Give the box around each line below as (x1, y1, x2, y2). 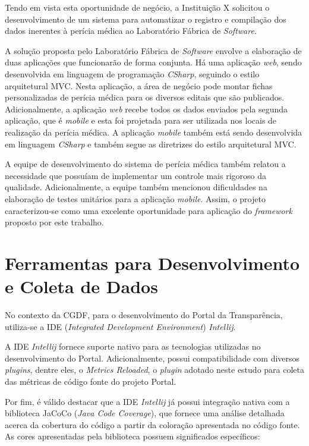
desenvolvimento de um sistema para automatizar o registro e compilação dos (5, 12, 286, 25)
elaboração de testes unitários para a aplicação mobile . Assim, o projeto (5, 192, 266, 205)
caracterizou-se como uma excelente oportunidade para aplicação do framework (5, 204, 292, 216)
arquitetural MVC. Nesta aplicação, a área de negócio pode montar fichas (5, 79, 273, 92)
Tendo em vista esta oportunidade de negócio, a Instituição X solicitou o (5, 1, 270, 13)
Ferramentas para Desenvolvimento (5, 250, 300, 275)
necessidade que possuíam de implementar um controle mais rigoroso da (5, 169, 267, 181)
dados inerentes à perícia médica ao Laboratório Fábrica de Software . (5, 24, 257, 37)
